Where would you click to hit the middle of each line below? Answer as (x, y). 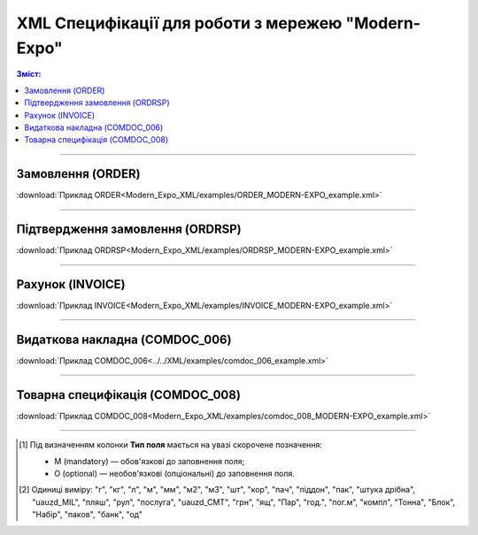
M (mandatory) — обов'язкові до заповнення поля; (150, 461)
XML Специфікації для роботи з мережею (179, 23)
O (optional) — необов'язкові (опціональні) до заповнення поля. (175, 474)
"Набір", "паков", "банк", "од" (88, 515)
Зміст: (29, 74)
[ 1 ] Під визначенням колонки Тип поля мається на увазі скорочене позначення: (171, 445)
